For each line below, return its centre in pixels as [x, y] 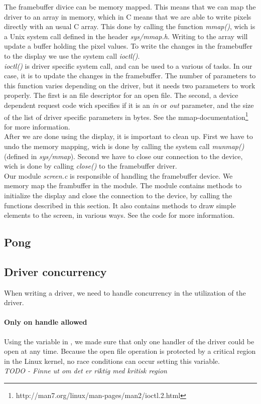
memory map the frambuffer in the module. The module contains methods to [123, 185]
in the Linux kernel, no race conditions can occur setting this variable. [112, 361]
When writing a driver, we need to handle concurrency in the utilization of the [125, 292]
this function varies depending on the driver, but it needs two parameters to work [130, 85]
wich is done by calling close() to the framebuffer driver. [91, 166]
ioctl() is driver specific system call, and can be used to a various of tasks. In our [128, 65]
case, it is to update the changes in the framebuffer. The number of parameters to [130, 76]
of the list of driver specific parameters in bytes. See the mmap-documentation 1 [126, 116]
